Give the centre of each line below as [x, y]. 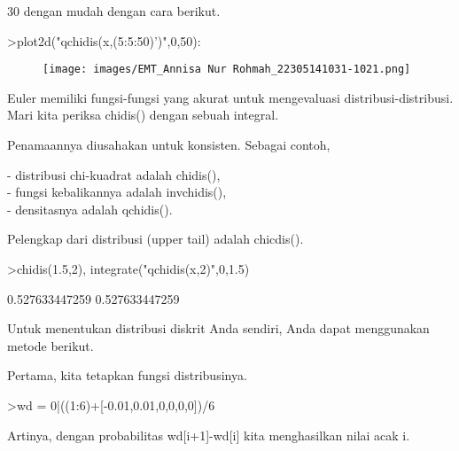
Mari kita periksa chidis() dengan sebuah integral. [143, 115]
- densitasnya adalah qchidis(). [90, 209]
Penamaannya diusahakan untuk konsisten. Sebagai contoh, [169, 145]
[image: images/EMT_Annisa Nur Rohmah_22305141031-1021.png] [227, 70]
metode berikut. [51, 345]
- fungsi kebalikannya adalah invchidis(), [117, 192]
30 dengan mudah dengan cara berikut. [114, 11]
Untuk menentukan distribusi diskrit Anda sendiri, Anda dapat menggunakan [218, 328]
